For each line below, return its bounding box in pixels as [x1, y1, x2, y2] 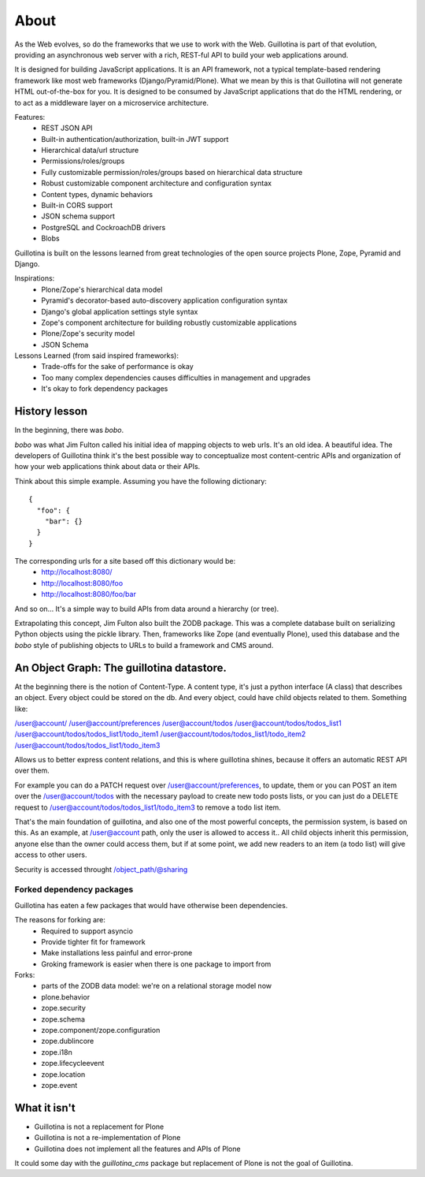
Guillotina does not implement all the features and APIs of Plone [34, 1144, 241, 1153]
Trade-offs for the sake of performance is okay [41, 362, 194, 371]
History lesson [14, 404, 88, 418]
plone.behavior [41, 992, 91, 1001]
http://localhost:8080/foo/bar [41, 590, 137, 599]
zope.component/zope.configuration [41, 1026, 161, 1035]
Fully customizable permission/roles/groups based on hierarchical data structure [41, 167, 303, 177]
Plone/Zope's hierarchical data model [41, 285, 163, 294]
